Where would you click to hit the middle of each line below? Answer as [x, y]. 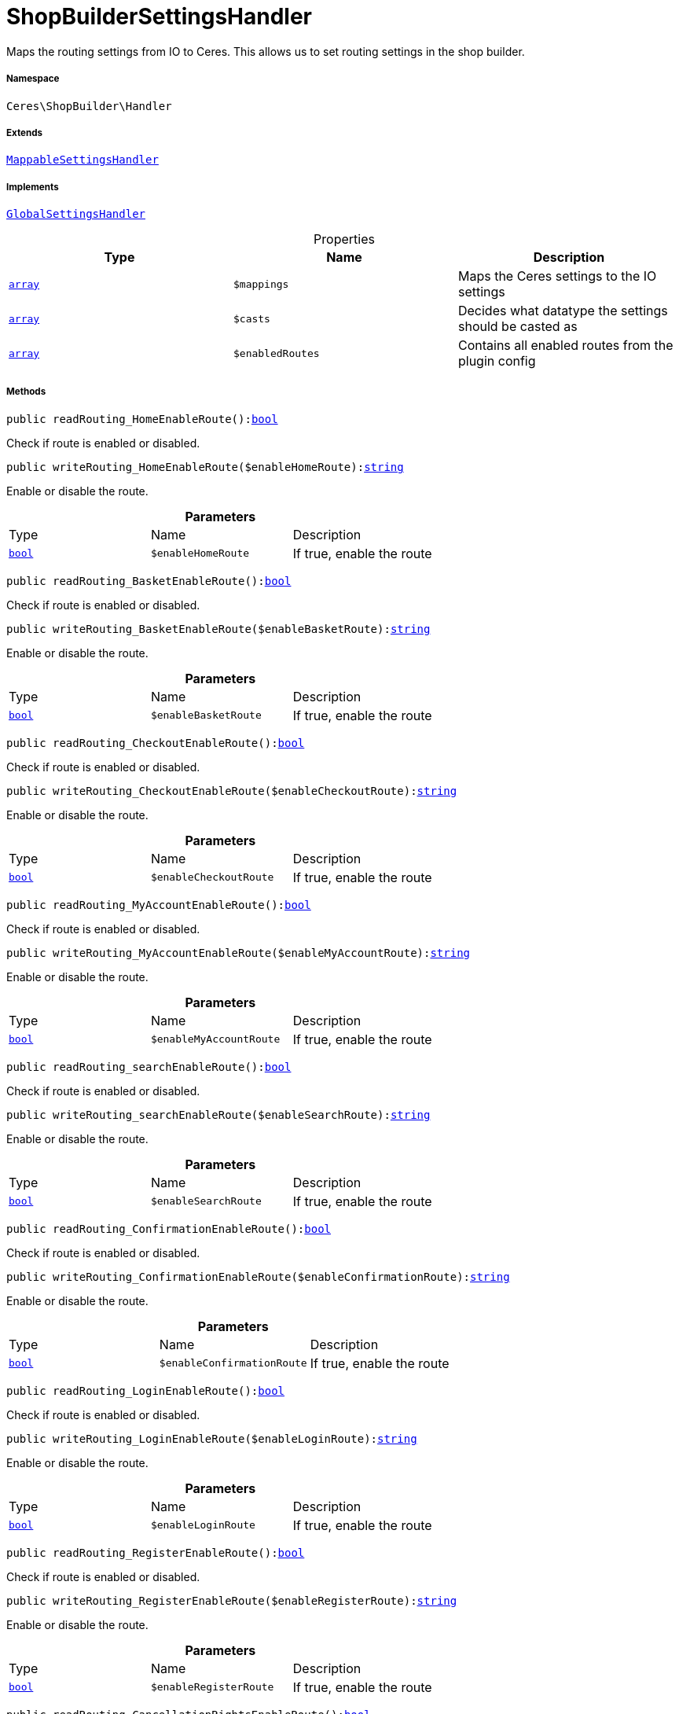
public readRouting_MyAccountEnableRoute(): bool [159, 905]
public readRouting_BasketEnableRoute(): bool [149, 581]
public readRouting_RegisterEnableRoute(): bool [156, 1552]
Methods [26, 392]
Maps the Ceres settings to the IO [557, 276]
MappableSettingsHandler [83, 160]
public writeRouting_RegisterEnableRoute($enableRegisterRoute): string [232, 1600]
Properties [344, 239]
